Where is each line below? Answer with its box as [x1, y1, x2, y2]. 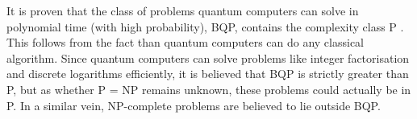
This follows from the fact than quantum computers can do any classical [6, 34, 365, 51]
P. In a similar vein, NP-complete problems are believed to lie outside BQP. [6, 96, 381, 113]
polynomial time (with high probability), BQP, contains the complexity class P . [6, 18, 404, 35]
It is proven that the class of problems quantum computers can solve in [6, 2, 359, 18]
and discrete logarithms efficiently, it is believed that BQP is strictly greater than [6, 65, 409, 82]
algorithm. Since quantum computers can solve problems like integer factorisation [6, 49, 410, 66]
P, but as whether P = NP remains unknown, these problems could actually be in [6, 80, 411, 97]
